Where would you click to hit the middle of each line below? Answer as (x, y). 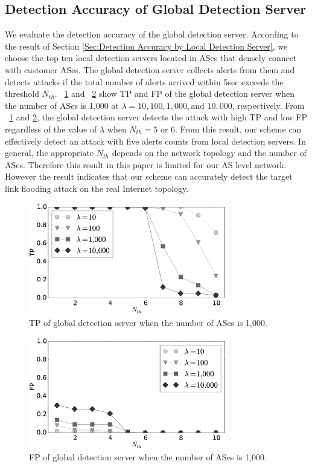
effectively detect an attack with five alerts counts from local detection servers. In (155, 141)
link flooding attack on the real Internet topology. (97, 188)
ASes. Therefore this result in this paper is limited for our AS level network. (146, 164)
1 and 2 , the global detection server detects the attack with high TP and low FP (158, 117)
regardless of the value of (51, 129)
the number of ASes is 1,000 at (62, 105)
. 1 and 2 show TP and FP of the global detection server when (174, 93)
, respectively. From (268, 105)
